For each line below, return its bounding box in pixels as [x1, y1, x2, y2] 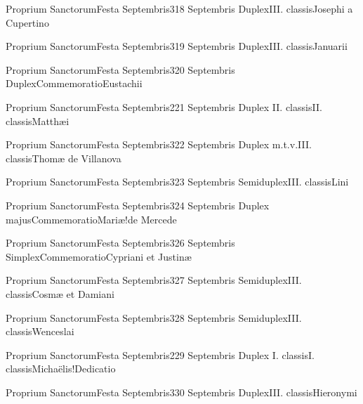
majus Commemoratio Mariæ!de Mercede [6, 211, 177, 226]
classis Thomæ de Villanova [6, 150, 121, 165]
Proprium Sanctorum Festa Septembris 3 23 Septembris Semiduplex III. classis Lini [6, 174, 349, 189]
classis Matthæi [6, 113, 70, 128]
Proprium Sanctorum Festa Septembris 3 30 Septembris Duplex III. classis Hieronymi [6, 384, 357, 399]
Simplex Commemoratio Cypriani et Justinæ [6, 249, 192, 263]
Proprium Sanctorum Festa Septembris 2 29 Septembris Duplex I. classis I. [6, 347, 315, 362]
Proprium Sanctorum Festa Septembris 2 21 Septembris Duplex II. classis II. [6, 99, 322, 114]
